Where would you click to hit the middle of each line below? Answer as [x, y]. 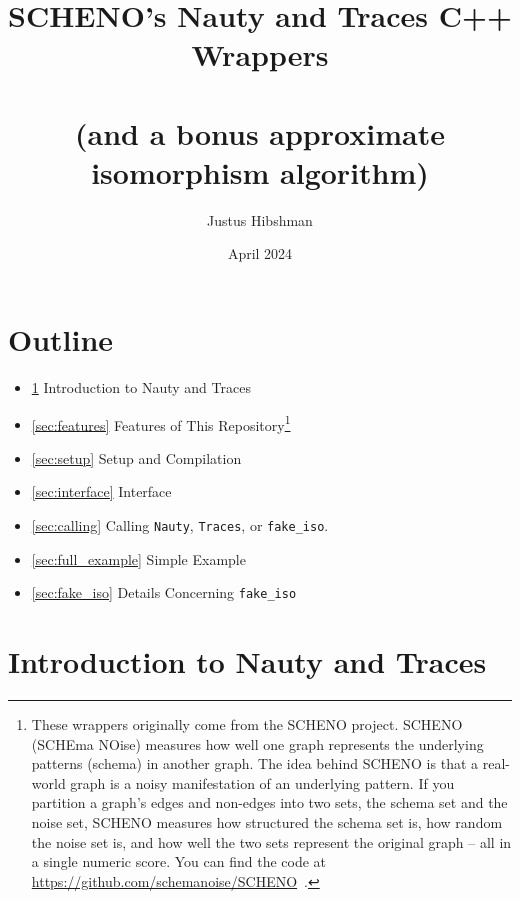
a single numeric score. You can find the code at [179, 861]
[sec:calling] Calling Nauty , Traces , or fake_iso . [180, 525]
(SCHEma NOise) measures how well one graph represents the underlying [257, 743]
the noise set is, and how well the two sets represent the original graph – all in [271, 841]
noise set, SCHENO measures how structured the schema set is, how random [267, 822]
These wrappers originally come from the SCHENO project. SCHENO [247, 724]
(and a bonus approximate [260, 132]
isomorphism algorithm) [260, 171]
